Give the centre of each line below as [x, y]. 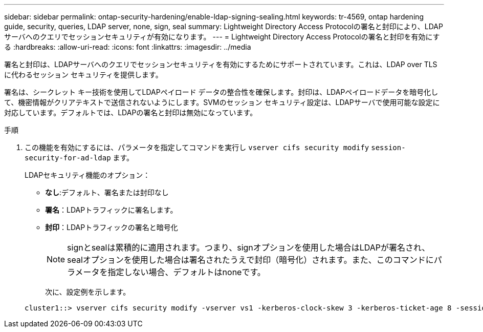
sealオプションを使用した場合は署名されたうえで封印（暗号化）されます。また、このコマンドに [250, 260]
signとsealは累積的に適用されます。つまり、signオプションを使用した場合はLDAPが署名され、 [249, 247]
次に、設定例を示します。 [88, 292]
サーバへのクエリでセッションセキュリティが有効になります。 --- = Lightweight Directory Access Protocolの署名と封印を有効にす [222, 37]
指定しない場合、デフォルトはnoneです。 [186, 272]
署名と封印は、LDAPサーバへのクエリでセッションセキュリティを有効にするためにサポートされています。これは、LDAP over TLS [221, 64]
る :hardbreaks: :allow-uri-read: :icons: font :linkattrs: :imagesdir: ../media [128, 47]
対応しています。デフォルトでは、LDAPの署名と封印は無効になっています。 [131, 112]
